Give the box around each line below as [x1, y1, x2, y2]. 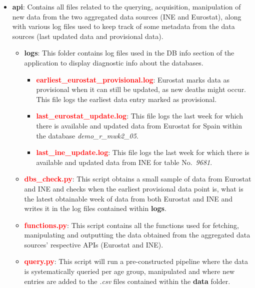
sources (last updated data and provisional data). [12, 30, 163, 41]
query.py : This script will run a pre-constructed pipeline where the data [24, 256, 248, 266]
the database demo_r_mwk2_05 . [36, 130, 138, 140]
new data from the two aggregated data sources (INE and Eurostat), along [12, 11, 241, 21]
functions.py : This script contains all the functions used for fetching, [24, 219, 239, 230]
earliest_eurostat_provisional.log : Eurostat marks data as [36, 74, 230, 84]
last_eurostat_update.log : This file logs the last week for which [36, 110, 243, 121]
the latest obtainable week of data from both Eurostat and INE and [24, 193, 232, 203]
